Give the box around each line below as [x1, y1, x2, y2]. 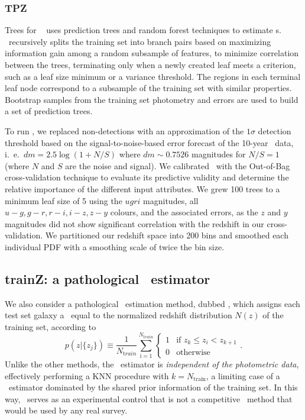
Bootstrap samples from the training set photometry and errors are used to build [5, 93, 298, 105]
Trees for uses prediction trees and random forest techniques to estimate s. [5, 24, 281, 36]
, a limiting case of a [206, 369, 280, 382]
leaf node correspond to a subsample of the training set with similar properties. [5, 82, 292, 94]
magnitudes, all [143, 194, 199, 206]
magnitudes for [192, 148, 246, 160]
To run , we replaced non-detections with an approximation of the [5, 124, 244, 137]
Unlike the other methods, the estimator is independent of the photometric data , [5, 357, 299, 370]
